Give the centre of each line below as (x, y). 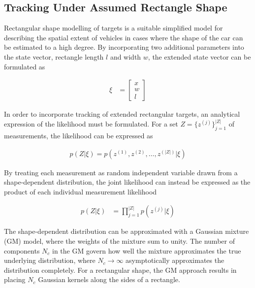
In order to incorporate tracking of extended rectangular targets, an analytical (122, 114)
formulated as (25, 66)
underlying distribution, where (50, 260)
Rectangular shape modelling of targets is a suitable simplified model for (113, 28)
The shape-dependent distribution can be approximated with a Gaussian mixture (127, 231)
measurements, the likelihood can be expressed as (79, 136)
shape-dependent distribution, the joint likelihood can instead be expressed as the (127, 182)
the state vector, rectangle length (54, 56)
